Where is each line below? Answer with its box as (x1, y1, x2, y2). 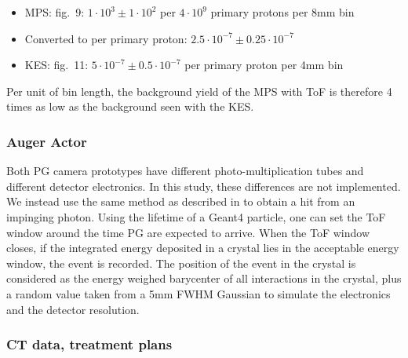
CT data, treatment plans (6, 334, 173, 354)
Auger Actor (6, 131, 87, 151)
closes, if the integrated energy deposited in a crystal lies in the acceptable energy (6, 239, 399, 256)
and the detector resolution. (6, 301, 140, 317)
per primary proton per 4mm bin (184, 57, 344, 73)
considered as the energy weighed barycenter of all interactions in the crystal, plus (6, 270, 402, 287)
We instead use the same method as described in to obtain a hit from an (6, 193, 355, 210)
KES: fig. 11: (24, 57, 89, 73)
